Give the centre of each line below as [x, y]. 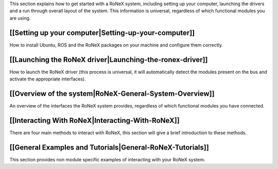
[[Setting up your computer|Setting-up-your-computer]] [102, 33]
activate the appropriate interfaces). [48, 79]
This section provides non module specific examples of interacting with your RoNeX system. [107, 159]
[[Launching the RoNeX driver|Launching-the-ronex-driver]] [109, 60]
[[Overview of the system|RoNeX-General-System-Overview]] [112, 93]
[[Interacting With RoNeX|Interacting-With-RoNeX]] [94, 120]
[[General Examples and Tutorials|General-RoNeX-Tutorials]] [109, 147]
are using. [20, 18]
